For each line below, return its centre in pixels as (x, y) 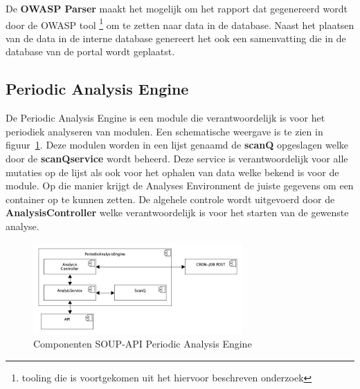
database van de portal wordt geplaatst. (90, 51)
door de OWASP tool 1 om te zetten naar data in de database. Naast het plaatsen (180, 23)
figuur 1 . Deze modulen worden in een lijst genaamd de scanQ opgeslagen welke (177, 145)
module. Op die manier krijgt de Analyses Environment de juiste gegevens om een (180, 186)
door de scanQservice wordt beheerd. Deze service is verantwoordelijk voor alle (177, 159)
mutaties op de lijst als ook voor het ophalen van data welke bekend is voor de (172, 172)
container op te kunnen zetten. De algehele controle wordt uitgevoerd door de (170, 199)
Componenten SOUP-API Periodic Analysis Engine (143, 344)
